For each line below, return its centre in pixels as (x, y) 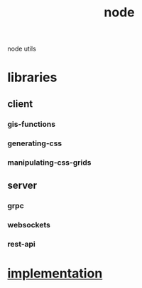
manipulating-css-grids (49, 163)
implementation (55, 273)
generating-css (35, 143)
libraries (32, 77)
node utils (22, 49)
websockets (29, 225)
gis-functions (31, 124)
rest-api (21, 244)
